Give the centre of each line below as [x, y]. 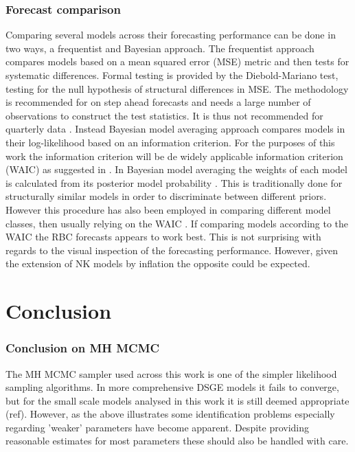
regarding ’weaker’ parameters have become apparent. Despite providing [158, 427]
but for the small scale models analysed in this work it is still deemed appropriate [177, 400]
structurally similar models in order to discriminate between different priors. [166, 196]
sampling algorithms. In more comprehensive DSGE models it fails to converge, [172, 387]
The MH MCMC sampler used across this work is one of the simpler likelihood [171, 373]
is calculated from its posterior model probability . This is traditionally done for [174, 182]
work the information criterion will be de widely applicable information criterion [174, 156]
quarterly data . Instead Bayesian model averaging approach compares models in [175, 129]
